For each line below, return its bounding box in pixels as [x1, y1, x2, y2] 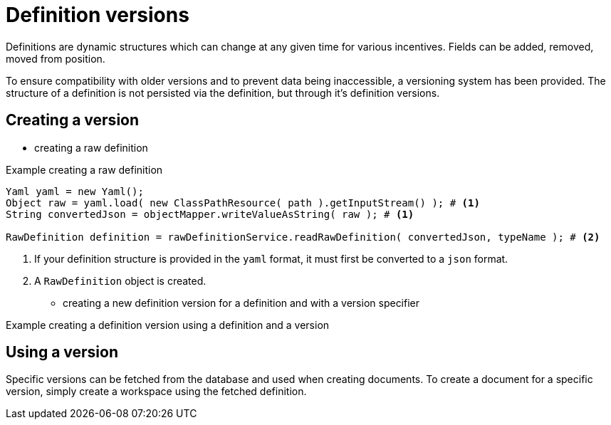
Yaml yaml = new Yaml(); [6, 185, 144, 197]
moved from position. [6, 52, 105, 65]
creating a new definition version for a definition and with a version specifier [63, 296, 420, 309]
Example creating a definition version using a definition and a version [6, 318, 330, 331]
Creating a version [6, 111, 140, 130]
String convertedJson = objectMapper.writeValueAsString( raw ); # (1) [6, 208, 414, 220]
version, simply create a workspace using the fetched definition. [6, 385, 307, 398]
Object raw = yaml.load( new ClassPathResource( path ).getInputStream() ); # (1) [6, 196, 480, 209]
